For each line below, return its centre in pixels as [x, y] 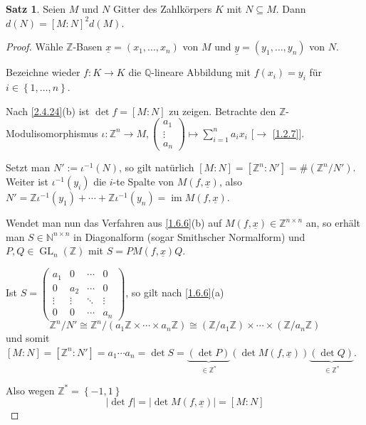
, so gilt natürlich [157, 167]
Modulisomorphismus [52, 133]
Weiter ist [27, 182]
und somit [28, 338]
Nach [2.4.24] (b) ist [48, 111]
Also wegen [30, 390]
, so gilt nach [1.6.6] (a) [175, 292]
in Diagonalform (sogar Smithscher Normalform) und [189, 236]
